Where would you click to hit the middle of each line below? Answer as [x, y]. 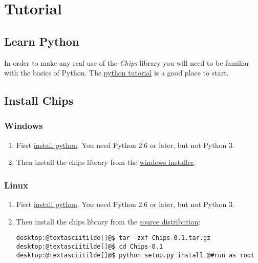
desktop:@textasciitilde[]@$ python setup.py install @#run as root [135, 255]
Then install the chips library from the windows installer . [106, 162]
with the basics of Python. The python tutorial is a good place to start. [116, 73]
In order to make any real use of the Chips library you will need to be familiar [127, 62]
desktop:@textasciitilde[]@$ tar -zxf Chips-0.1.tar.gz [113, 238]
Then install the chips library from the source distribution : [108, 221]
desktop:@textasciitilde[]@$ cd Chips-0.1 [90, 247]
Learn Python [42, 41]
